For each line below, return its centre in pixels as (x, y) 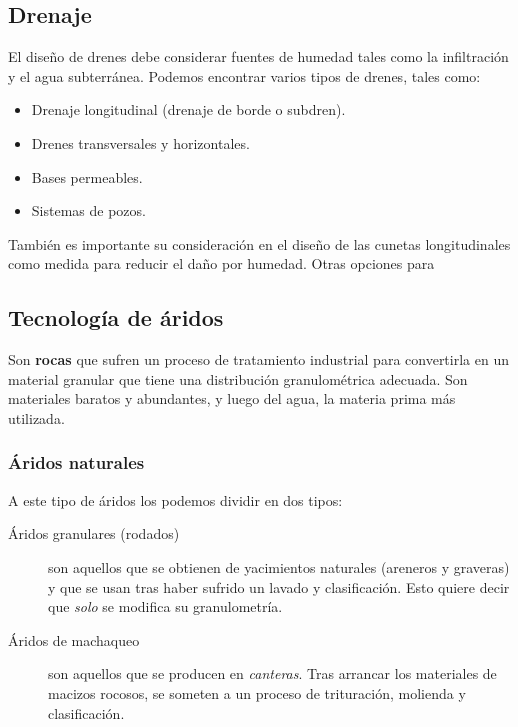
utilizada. (36, 417)
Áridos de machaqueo (74, 639)
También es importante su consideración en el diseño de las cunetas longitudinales (259, 243)
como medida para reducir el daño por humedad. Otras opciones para (221, 263)
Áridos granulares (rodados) (94, 533)
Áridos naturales (76, 462)
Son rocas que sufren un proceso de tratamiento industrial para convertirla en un (258, 359)
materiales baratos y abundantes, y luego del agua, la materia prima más (232, 398)
